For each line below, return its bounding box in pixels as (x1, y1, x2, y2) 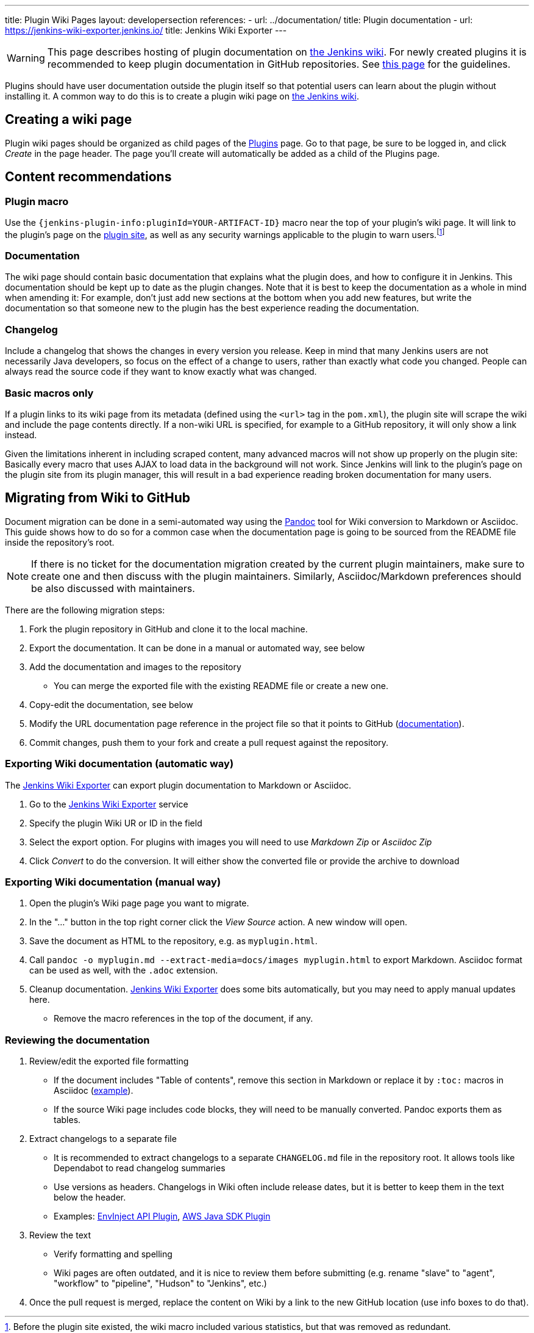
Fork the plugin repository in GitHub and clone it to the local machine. (29, 623, 308, 634)
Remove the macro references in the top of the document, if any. (54, 1013, 313, 1024)
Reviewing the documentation (5, 1033, 150, 1046)
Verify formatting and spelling (54, 1249, 173, 1260)
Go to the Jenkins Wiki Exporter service (29, 798, 188, 809)
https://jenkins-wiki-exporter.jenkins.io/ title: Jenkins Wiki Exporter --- (5, 25, 287, 35)
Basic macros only (5, 386, 94, 399)
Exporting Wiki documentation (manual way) (5, 875, 221, 888)
